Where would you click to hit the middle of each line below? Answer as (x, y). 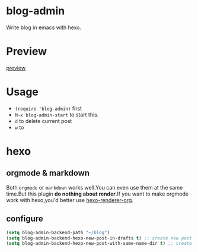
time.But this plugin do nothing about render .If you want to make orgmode (97, 194)
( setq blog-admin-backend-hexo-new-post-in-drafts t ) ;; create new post (99, 238)
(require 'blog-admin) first (48, 108)
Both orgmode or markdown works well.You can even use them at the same (95, 187)
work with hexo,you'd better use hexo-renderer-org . (70, 200)
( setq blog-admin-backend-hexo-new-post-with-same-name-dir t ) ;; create (99, 244)
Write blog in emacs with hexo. (44, 27)
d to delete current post (43, 121)
